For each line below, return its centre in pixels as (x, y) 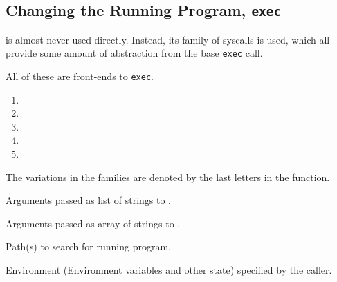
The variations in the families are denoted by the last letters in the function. (168, 177)
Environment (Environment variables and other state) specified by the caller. (169, 270)
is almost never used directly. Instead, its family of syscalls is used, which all (168, 39)
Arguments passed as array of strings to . (93, 223)
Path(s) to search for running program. (88, 246)
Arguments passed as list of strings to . (88, 200)
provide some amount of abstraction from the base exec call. (134, 53)
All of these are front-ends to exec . (80, 76)
